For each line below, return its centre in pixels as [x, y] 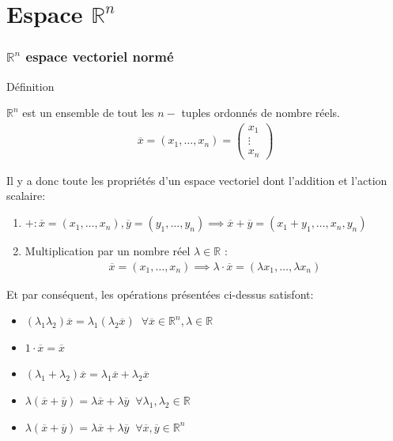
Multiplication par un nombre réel [108, 251]
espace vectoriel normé [100, 57]
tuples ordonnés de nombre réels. [261, 113]
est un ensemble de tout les [88, 113]
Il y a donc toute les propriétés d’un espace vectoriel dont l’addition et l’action [197, 180]
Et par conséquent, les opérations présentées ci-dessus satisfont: [160, 294]
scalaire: [26, 196]
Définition [30, 86]
